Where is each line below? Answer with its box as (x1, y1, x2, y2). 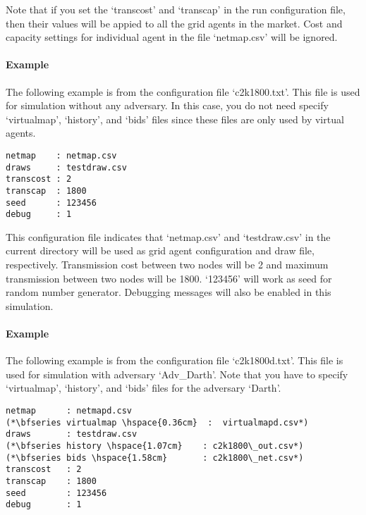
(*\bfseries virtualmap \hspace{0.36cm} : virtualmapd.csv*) (6, 417, 309, 428)
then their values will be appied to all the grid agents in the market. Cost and (6, 15, 343, 30)
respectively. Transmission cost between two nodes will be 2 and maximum (6, 257, 329, 272)
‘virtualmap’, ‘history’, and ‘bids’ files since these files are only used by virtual (6, 111, 344, 126)
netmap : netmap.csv (6, 150, 117, 161)
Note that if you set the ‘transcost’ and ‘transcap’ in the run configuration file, (6, 2, 346, 16)
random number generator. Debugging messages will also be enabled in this (6, 285, 331, 299)
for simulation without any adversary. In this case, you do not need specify (6, 98, 329, 113)
